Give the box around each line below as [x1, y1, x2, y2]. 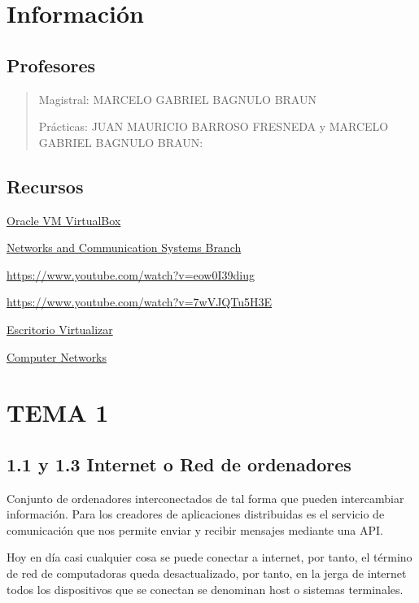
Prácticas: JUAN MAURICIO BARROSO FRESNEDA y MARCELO [38, 118, 389, 135]
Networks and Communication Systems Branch [7, 239, 242, 256]
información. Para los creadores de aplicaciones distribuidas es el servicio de [7, 505, 385, 523]
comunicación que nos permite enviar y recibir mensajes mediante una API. [7, 521, 383, 538]
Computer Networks [7, 348, 107, 365]
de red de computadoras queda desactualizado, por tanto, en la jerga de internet [7, 565, 407, 582]
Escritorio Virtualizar [7, 320, 113, 337]
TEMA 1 [7, 396, 109, 429]
